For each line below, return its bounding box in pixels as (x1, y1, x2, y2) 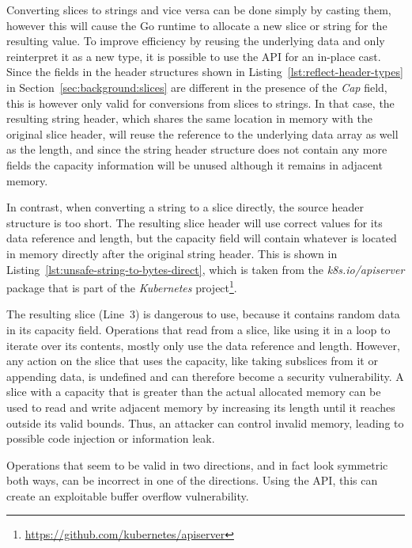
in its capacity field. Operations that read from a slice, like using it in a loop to (6, 321, 391, 337)
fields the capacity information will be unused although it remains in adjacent (6, 156, 383, 173)
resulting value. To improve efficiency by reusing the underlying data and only (6, 32, 385, 49)
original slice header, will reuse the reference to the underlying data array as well (6, 125, 399, 142)
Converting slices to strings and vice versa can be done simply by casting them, (6, 2, 391, 17)
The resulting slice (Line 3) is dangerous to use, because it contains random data (6, 306, 400, 322)
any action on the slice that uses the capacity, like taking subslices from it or (6, 352, 378, 369)
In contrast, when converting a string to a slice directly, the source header (6, 199, 365, 215)
